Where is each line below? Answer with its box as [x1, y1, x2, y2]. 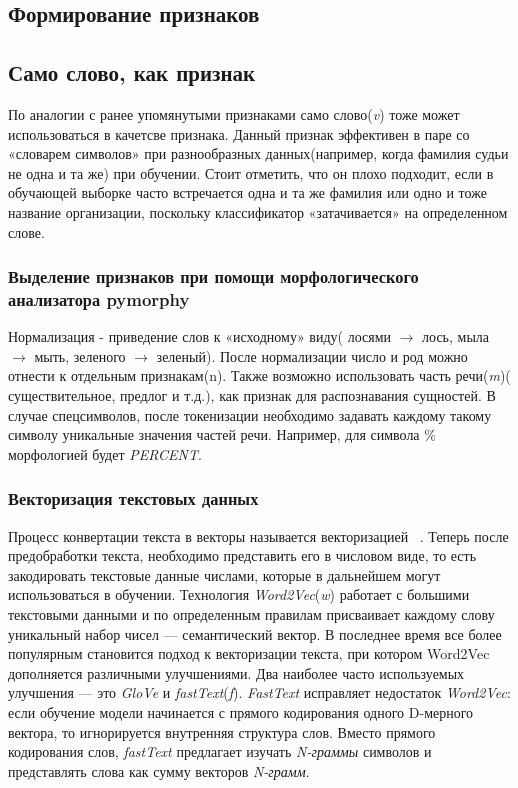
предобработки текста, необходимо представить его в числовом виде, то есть [8, 545, 477, 566]
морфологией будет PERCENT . [8, 443, 202, 464]
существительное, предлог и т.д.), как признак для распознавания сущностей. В [8, 385, 496, 406]
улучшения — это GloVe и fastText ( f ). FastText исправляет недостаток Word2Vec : [8, 682, 511, 703]
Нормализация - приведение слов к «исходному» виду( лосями [8, 326, 392, 347]
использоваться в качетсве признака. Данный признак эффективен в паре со [8, 123, 470, 144]
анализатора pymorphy [8, 286, 190, 311]
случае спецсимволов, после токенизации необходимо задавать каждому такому [8, 404, 492, 425]
